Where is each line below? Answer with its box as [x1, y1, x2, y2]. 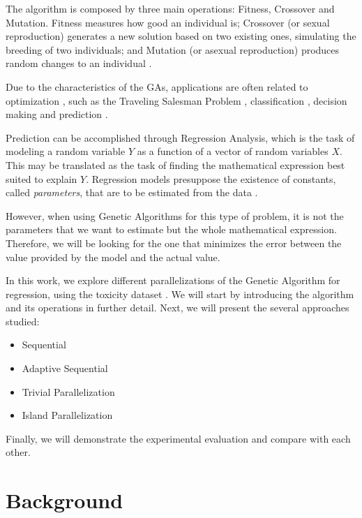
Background [6, 486, 123, 515]
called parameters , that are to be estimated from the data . [6, 185, 258, 200]
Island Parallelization [22, 408, 113, 422]
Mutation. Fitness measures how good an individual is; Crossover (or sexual [6, 15, 330, 29]
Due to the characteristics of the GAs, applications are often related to [6, 79, 308, 94]
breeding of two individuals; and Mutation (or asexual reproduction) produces [6, 42, 340, 57]
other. [6, 445, 31, 459]
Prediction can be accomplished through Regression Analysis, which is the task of [6, 130, 355, 145]
